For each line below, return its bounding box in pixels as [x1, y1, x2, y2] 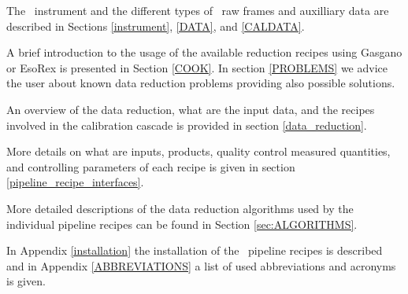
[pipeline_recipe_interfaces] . [6, 174, 144, 190]
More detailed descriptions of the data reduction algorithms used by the [6, 200, 354, 216]
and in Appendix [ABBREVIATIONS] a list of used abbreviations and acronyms [6, 257, 396, 274]
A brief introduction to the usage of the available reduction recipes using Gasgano [6, 44, 402, 61]
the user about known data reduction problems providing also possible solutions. [6, 75, 395, 91]
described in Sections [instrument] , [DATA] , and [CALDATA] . [6, 17, 305, 34]
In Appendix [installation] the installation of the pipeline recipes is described [6, 242, 383, 259]
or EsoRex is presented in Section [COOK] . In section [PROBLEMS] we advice [6, 59, 388, 75]
